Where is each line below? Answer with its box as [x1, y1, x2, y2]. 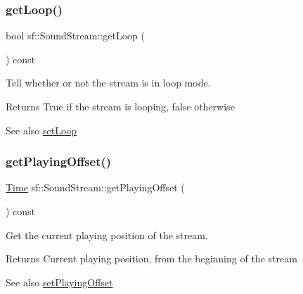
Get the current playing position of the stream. [6, 227, 208, 242]
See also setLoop [6, 122, 77, 137]
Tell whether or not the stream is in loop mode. [6, 75, 211, 90]
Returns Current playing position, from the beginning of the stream [6, 251, 297, 266]
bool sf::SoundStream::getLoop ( [6, 28, 145, 43]
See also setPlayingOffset [6, 274, 113, 289]
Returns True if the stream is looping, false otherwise [6, 99, 235, 113]
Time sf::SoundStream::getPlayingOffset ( [6, 180, 185, 195]
